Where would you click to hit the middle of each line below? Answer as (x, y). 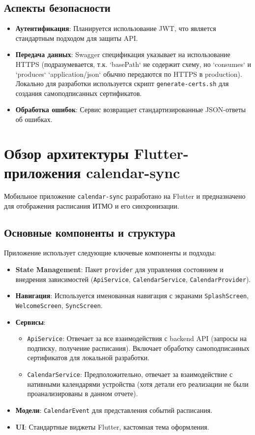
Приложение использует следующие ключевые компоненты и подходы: (110, 253)
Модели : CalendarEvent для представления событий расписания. (114, 410)
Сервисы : (30, 322)
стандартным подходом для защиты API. (77, 38)
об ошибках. (34, 119)
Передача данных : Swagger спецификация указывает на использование (123, 54)
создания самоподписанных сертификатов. (79, 93)
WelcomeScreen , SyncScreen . (59, 305)
